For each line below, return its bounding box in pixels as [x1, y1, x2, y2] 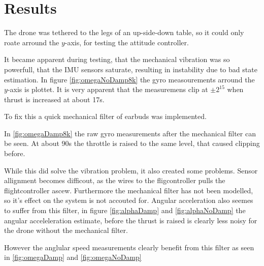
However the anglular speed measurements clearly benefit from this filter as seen [4, 242, 254, 252]
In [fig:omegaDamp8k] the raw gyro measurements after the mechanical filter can [4, 128, 256, 138]
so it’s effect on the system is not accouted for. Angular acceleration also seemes [4, 195, 253, 205]
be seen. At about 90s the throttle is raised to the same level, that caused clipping [4, 138, 260, 149]
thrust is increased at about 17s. [4, 94, 105, 104]
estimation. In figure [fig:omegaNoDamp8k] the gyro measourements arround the [4, 74, 255, 84]
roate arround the [4, 37, 59, 47]
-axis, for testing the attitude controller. [64, 37, 189, 47]
